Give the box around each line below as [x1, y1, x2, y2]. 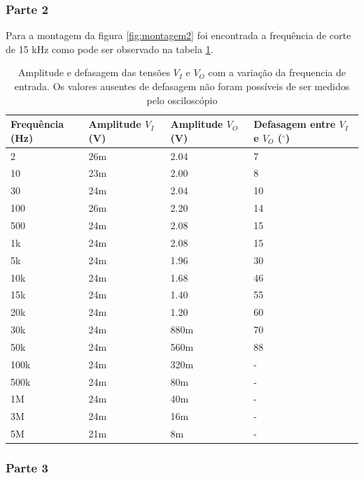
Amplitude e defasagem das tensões [18, 65, 170, 80]
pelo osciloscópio [146, 92, 218, 107]
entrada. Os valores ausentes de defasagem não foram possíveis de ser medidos [14, 79, 350, 93]
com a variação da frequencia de [208, 65, 346, 80]
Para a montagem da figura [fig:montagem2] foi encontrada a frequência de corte [6, 28, 351, 43]
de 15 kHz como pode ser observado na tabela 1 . [6, 41, 213, 56]
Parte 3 [6, 459, 48, 477]
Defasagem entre [253, 117, 336, 131]
